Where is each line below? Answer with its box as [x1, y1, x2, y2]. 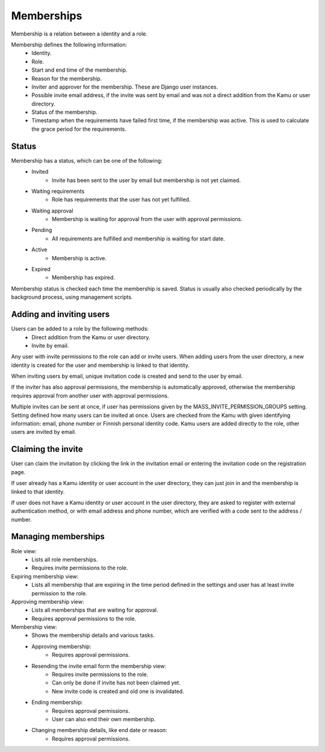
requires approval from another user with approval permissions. [11, 392, 169, 399]
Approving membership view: [11, 598, 84, 605]
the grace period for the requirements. [31, 125, 126, 133]
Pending [31, 227, 52, 234]
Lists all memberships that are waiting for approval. [31, 606, 159, 614]
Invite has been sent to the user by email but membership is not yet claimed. [52, 177, 241, 184]
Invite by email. [31, 342, 69, 349]
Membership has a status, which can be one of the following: [11, 157, 162, 164]
